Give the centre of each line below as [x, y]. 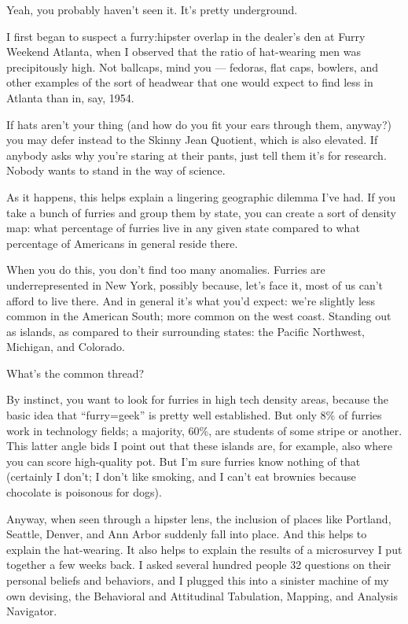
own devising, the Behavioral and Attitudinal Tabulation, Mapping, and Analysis [202, 595]
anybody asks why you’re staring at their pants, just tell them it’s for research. [197, 155]
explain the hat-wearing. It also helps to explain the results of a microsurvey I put [204, 549]
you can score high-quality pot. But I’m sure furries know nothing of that [184, 461]
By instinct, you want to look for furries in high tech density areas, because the [198, 399]
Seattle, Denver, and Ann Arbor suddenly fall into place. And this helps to [187, 534]
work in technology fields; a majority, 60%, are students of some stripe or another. [204, 430]
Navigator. [32, 611]
